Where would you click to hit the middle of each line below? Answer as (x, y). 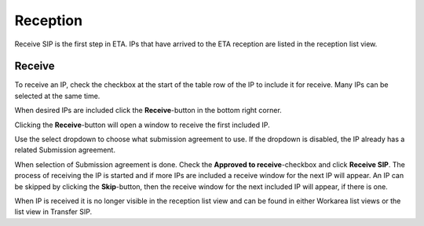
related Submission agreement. (65, 150)
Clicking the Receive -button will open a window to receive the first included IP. (142, 125)
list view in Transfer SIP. (53, 212)
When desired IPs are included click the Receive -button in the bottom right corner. (148, 111)
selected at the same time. (57, 96)
